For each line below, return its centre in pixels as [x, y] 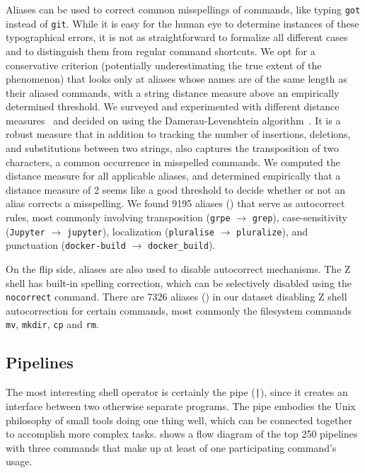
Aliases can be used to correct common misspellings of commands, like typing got [183, 9]
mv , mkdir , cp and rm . [52, 324]
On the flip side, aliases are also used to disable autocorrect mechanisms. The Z [178, 269]
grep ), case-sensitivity [300, 217]
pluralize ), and [272, 231]
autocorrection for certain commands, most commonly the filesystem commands [179, 310]
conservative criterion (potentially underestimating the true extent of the [164, 65]
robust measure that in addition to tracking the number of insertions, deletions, [178, 134]
